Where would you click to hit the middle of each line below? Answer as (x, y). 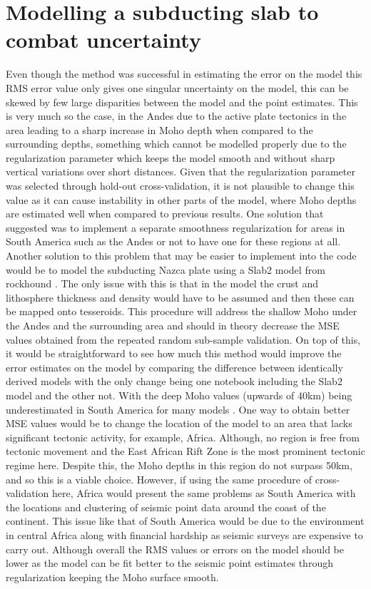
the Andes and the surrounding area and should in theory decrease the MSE (173, 325)
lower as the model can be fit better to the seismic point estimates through (169, 563)
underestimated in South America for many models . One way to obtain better (178, 409)
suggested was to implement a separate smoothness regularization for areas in (176, 227)
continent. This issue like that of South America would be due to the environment (185, 521)
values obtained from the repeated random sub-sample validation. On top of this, (183, 339)
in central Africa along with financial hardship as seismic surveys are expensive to (184, 534)
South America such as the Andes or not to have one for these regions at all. (173, 241)
